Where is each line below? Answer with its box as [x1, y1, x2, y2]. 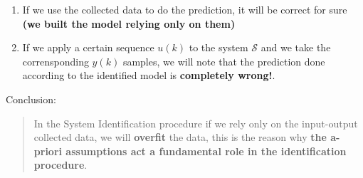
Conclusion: [6, 91, 56, 106]
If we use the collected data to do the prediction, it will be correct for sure [22, 2, 347, 16]
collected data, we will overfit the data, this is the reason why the [33, 130, 327, 145]
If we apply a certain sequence [22, 40, 154, 55]
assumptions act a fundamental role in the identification [65, 143, 347, 158]
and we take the [261, 40, 331, 55]
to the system [189, 40, 248, 55]
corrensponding [22, 53, 89, 68]
